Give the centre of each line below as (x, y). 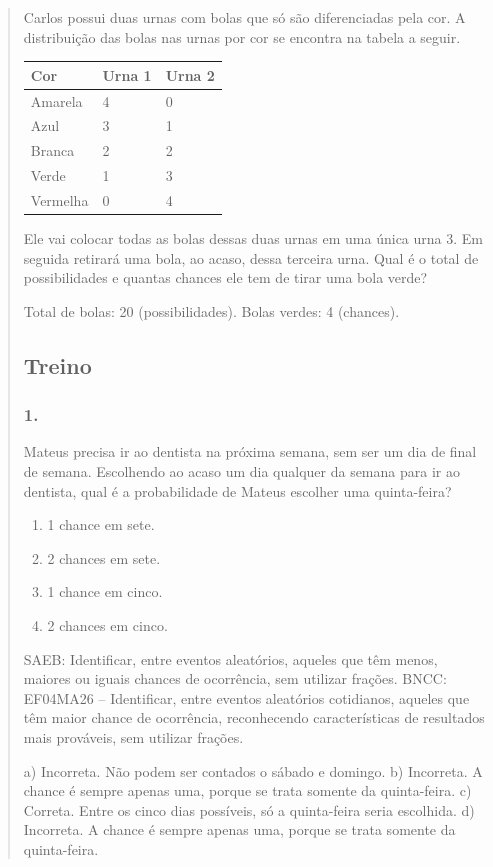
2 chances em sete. (104, 557)
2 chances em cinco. (107, 624)
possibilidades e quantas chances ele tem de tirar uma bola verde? (225, 277)
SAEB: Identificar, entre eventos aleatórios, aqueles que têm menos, (230, 658)
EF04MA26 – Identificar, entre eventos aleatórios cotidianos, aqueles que (246, 697)
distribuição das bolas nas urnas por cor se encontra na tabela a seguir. (242, 36)
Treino (57, 364)
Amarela (56, 100)
